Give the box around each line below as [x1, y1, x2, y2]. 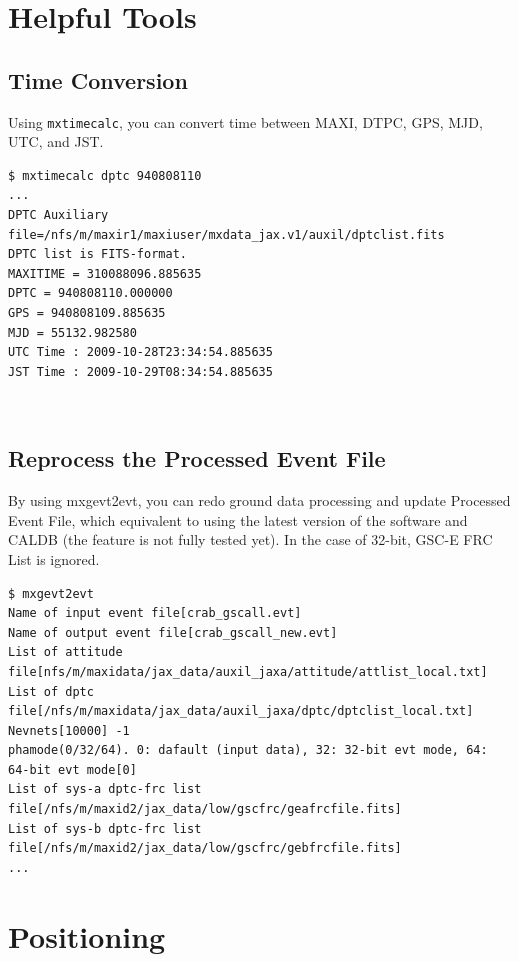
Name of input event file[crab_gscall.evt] [8, 606, 302, 621]
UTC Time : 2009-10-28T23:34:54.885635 [8, 345, 273, 360]
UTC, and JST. [8, 131, 104, 152]
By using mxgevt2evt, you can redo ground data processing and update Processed [8, 490, 511, 511]
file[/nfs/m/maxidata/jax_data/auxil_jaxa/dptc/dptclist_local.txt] [8, 704, 474, 719]
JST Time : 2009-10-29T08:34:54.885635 [8, 364, 273, 379]
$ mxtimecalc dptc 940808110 [8, 168, 202, 183]
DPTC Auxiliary [8, 208, 109, 223]
